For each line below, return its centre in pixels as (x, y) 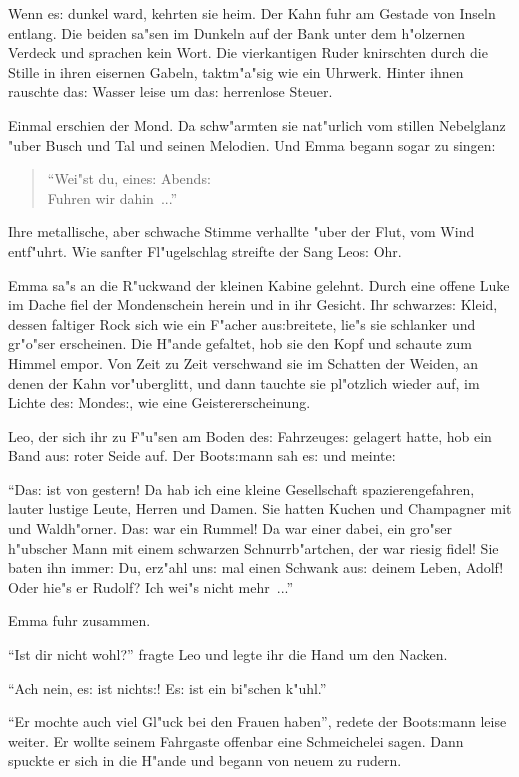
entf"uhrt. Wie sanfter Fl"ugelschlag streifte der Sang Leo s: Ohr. (205, 250)
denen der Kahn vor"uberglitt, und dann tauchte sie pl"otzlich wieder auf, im (244, 382)
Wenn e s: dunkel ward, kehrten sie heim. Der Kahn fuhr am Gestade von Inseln (252, 13)
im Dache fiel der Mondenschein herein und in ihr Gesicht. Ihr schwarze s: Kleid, (253, 304)
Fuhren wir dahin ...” (112, 197)
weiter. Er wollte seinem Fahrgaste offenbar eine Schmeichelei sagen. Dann (236, 740)
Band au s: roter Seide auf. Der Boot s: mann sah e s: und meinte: (202, 455)
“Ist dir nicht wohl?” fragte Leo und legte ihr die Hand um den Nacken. (228, 654)
